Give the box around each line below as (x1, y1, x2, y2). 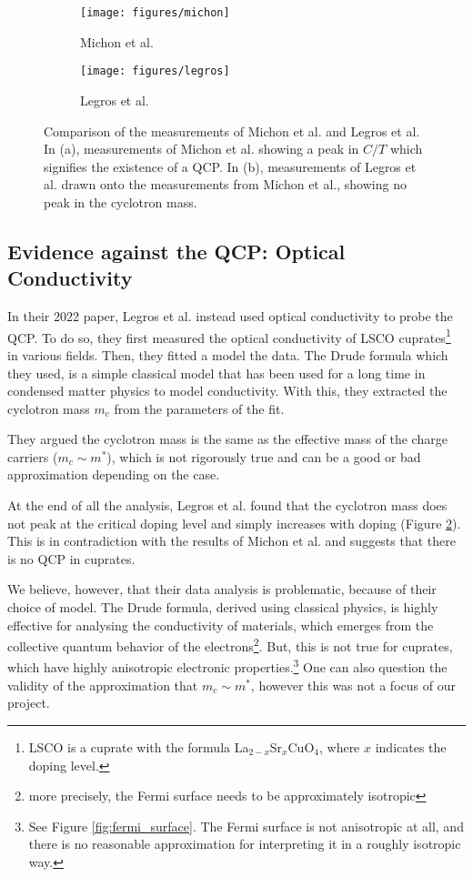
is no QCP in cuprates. (7, 549, 136, 568)
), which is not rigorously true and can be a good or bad (106, 447, 421, 466)
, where (318, 737, 360, 756)
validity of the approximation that (7, 675, 198, 694)
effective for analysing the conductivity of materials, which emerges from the (7, 615, 434, 634)
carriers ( (7, 447, 58, 466)
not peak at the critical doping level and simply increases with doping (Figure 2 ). (7, 513, 461, 532)
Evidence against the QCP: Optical (7, 237, 346, 265)
